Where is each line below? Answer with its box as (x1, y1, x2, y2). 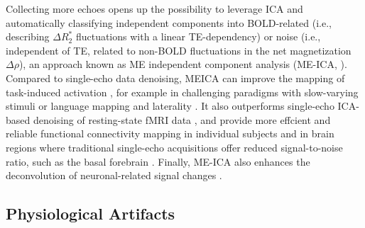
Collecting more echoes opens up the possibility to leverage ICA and (6, 1, 303, 16)
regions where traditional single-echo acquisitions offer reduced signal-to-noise (6, 139, 343, 154)
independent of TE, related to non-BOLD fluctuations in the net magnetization (6, 42, 352, 57)
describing (6, 29, 50, 44)
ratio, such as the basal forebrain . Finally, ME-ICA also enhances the (6, 154, 310, 169)
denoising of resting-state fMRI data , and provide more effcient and (33, 112, 331, 127)
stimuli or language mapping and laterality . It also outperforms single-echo (6, 98, 334, 113)
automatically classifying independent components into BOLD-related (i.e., (6, 15, 332, 30)
